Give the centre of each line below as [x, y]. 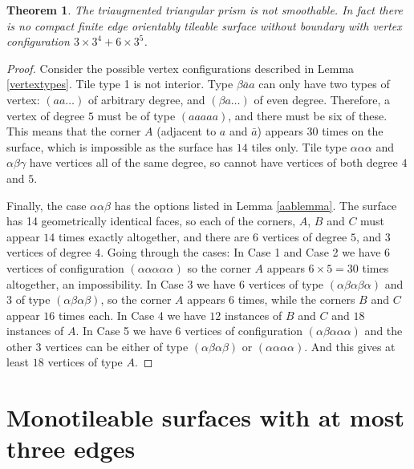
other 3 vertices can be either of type [97, 346]
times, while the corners [296, 299]
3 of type [28, 299]
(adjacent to [187, 131]
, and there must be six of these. [308, 115]
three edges [71, 449]
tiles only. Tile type [299, 146]
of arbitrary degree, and [146, 99]
